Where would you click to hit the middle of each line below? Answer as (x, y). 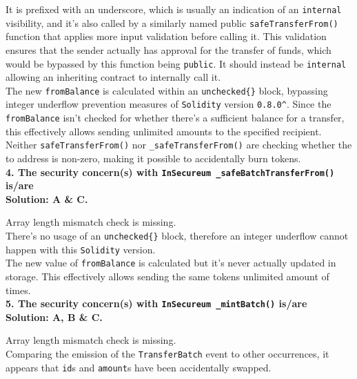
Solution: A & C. (47, 198)
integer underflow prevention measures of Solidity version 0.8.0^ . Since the (169, 104)
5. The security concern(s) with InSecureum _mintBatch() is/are (156, 303)
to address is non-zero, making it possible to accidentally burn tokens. (153, 158)
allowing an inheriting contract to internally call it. (113, 77)
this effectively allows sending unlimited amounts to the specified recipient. (164, 131)
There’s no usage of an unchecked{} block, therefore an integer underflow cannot (177, 235)
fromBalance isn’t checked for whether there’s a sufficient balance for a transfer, (175, 118)
